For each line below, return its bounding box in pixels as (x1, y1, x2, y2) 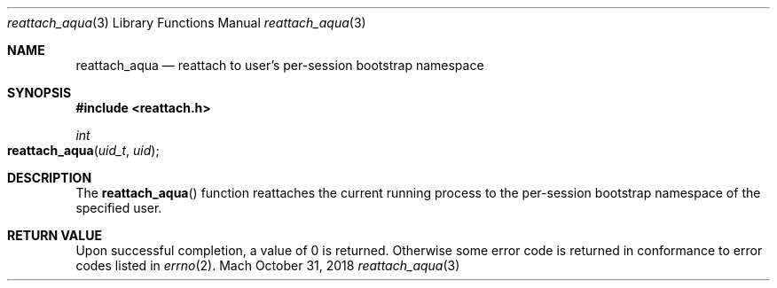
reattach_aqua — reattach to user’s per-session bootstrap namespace (75, 58, 484, 73)
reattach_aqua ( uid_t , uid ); (7, 143, 160, 158)
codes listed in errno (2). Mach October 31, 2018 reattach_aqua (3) (75, 258, 460, 273)
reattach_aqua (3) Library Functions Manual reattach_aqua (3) (7, 15, 366, 30)
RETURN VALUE (7, 228, 102, 243)
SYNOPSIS (7, 85, 72, 100)
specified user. (75, 200, 162, 215)
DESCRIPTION (7, 170, 92, 185)
